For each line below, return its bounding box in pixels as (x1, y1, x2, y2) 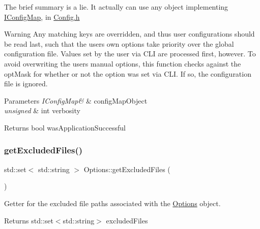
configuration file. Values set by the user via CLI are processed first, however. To (4, 48, 256, 59)
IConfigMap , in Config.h (4, 11, 80, 22)
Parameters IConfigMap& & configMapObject (4, 95, 148, 106)
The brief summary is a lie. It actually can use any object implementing (4, 2, 228, 12)
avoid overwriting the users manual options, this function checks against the (4, 58, 241, 69)
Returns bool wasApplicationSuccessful (4, 122, 126, 133)
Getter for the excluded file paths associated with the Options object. (4, 198, 221, 208)
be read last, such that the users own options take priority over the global (4, 38, 234, 49)
